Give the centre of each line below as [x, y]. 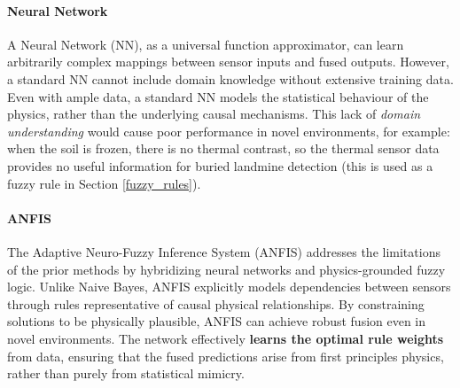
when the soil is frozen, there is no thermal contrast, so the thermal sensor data [223, 148]
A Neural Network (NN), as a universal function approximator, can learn [206, 44]
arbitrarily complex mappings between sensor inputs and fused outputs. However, [228, 62]
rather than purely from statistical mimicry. [126, 373]
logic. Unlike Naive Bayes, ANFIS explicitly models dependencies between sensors [229, 287]
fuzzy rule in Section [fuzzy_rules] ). [104, 183]
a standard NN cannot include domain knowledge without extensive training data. [230, 78]
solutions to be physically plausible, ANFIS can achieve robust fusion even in [217, 321]
